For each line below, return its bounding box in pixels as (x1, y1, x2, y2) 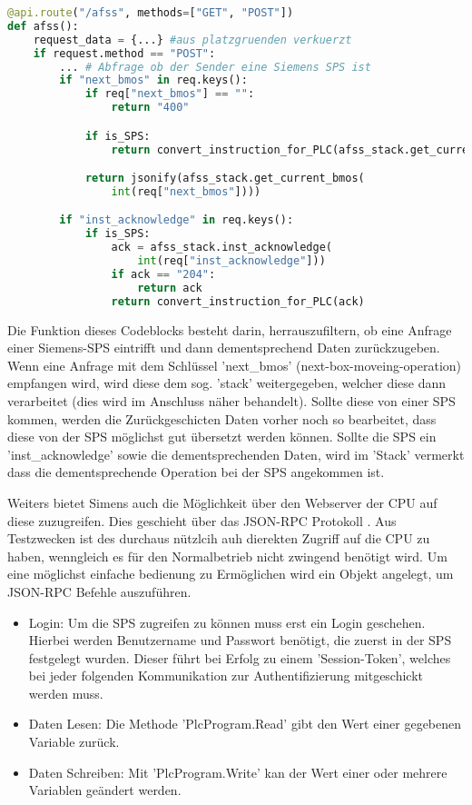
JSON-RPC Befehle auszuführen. (7, 581, 192, 601)
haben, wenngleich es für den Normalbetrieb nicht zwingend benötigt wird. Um (7, 546, 447, 565)
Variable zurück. (28, 732, 120, 751)
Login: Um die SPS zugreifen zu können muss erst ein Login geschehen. (28, 612, 426, 631)
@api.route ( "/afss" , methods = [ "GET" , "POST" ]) (7, 6, 294, 19)
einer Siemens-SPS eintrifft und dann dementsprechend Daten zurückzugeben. (7, 338, 440, 357)
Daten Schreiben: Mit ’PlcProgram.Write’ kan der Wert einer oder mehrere (28, 762, 447, 781)
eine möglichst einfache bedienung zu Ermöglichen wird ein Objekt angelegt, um (7, 564, 454, 583)
